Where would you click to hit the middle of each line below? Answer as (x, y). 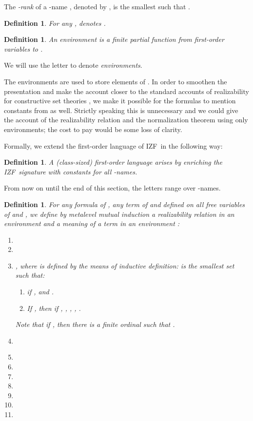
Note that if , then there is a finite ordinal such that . (95, 324)
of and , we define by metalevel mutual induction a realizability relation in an (119, 214)
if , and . (40, 292)
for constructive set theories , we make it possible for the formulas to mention (120, 101)
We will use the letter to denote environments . (73, 65)
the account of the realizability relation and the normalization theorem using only (126, 120)
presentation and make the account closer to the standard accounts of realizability (126, 91)
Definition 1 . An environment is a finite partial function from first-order (114, 39)
